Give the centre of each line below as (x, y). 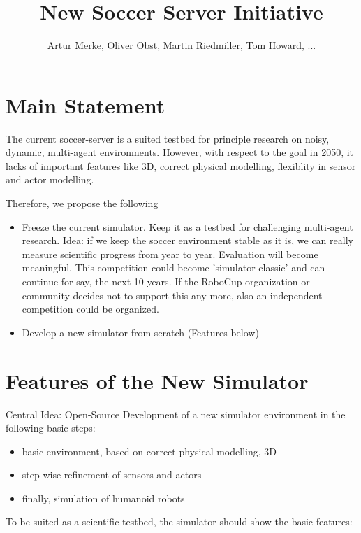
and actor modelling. (50, 179)
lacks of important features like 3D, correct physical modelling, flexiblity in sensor (181, 165)
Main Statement (86, 105)
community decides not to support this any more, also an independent (172, 295)
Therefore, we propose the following (82, 203)
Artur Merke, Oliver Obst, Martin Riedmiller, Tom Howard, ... (182, 45)
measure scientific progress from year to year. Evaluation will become (170, 254)
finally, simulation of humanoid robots (103, 498)
